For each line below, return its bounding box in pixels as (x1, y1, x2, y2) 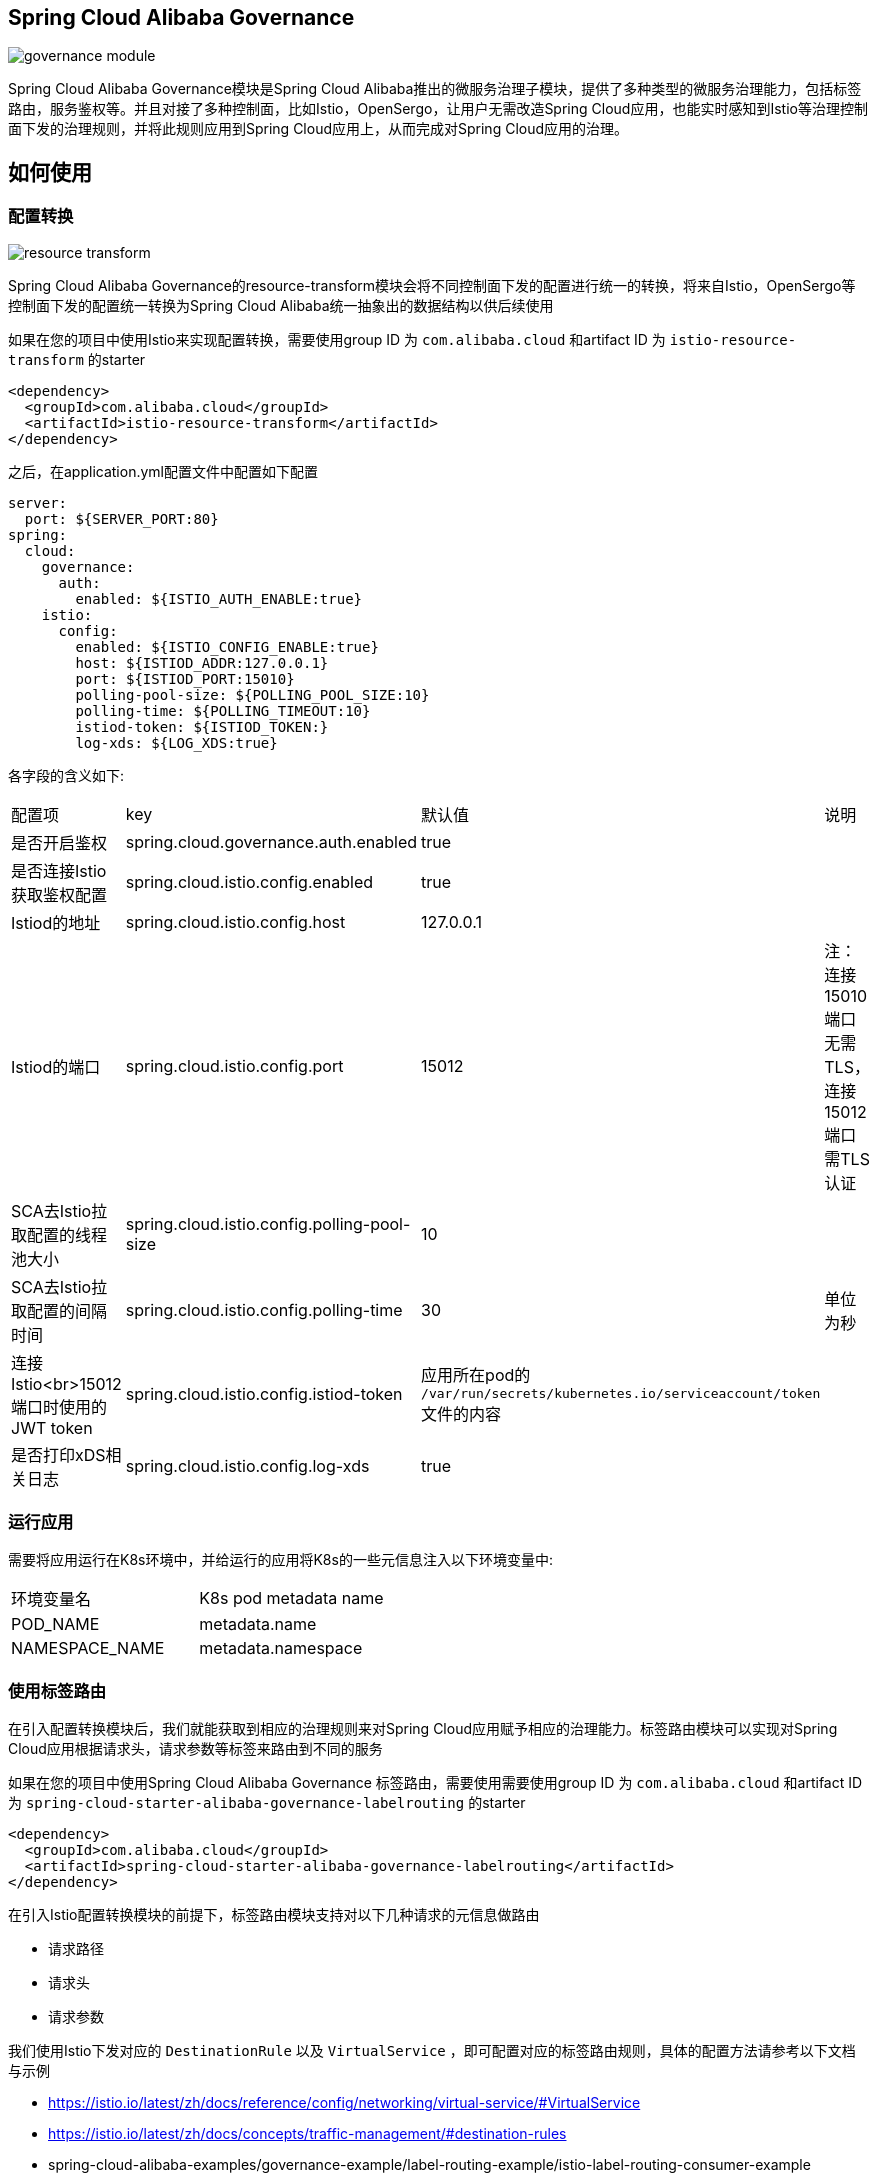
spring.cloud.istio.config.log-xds (125, 1455, 370, 1476)
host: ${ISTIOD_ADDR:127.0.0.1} (75, 654, 329, 671)
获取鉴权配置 (11, 884, 108, 905)
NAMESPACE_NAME (11, 1638, 165, 1659)
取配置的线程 (11, 1224, 108, 1245)
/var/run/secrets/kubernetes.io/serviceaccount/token (421, 1386, 821, 1402)
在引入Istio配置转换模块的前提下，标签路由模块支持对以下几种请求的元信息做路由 (8, 1906, 540, 1924)
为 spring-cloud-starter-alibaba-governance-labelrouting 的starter (8, 1794, 526, 1812)
